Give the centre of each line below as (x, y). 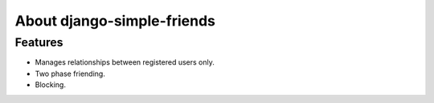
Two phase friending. (70, 73)
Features (39, 42)
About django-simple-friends (115, 21)
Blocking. (50, 85)
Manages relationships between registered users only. (125, 62)
